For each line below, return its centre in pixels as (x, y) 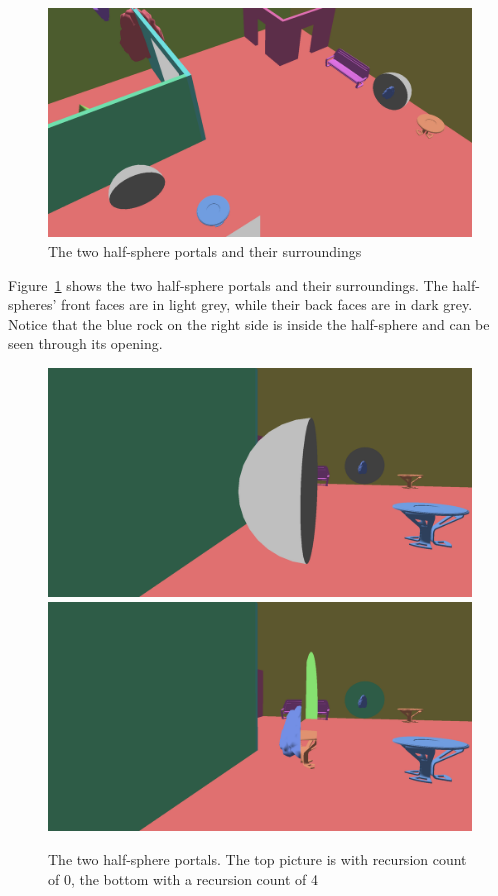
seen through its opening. (85, 343)
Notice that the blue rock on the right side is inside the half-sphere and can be (249, 323)
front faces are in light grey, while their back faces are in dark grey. (267, 304)
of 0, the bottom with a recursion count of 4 (183, 878)
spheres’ (32, 304)
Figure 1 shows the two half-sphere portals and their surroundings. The (228, 284)
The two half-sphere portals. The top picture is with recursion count (257, 858)
